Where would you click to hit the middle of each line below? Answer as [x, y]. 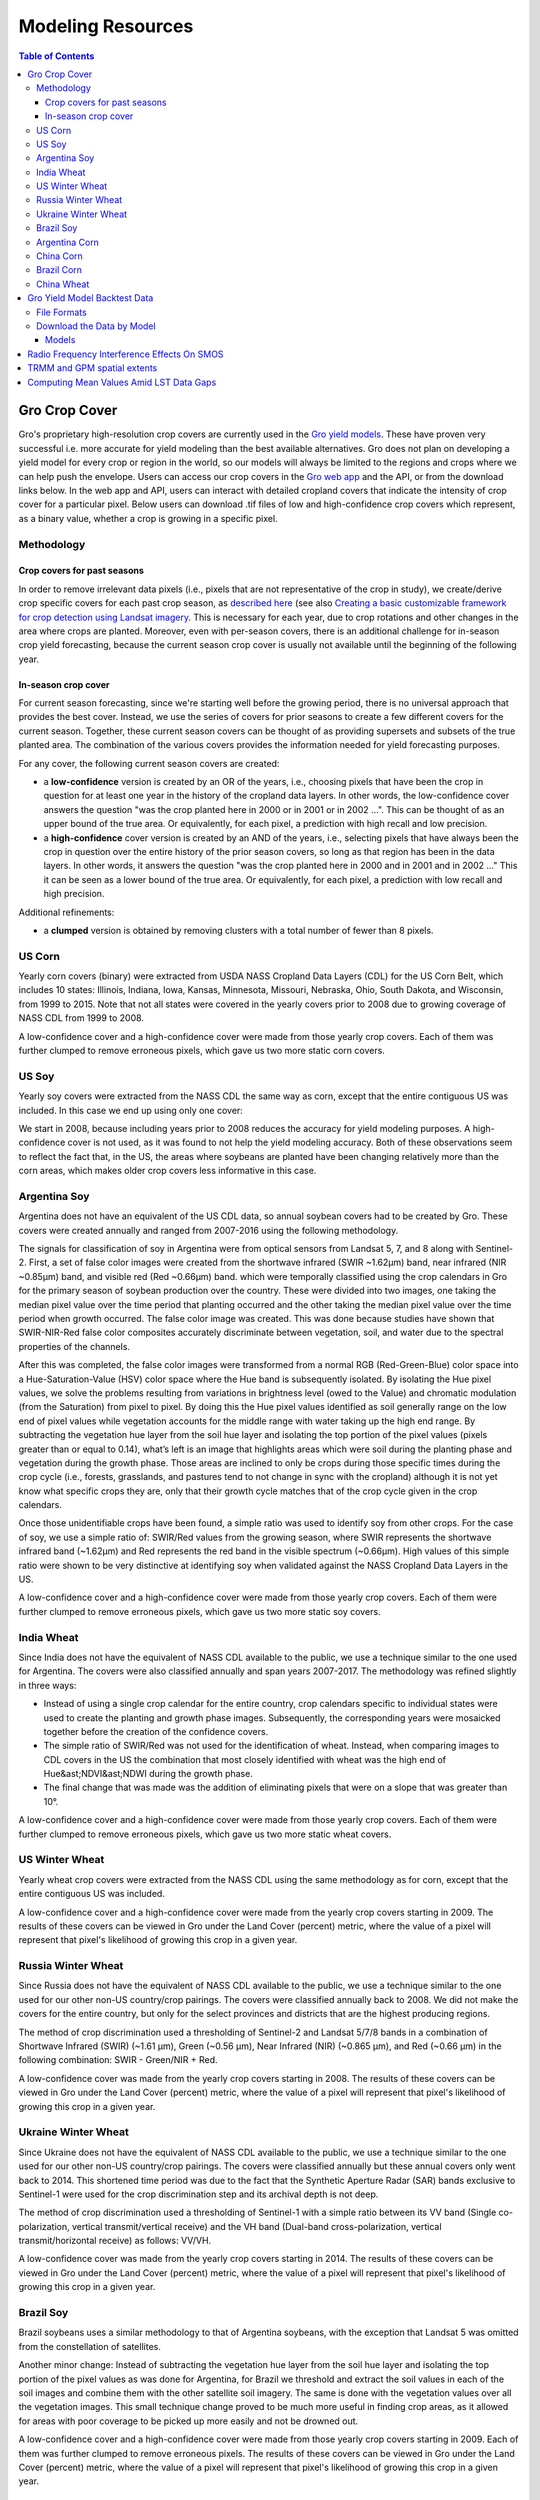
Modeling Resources [106, 26]
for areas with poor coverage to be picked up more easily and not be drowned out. [188, 2421]
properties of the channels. [74, 1346]
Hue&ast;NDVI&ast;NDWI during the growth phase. [148, 1774]
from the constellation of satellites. [90, 2346]
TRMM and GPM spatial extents [92, 368]
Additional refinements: [66, 912]
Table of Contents [56, 56]
